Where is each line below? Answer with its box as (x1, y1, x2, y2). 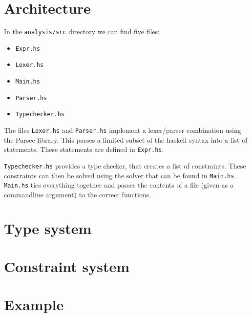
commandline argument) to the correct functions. (4, 189, 151, 199)
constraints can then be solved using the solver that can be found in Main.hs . (4, 170, 236, 180)
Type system (4, 218, 92, 238)
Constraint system (4, 256, 130, 276)
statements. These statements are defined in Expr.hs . (4, 144, 164, 154)
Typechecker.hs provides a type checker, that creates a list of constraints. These (4, 160, 246, 170)
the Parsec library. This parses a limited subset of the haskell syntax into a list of (4, 134, 248, 145)
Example (4, 295, 64, 315)
